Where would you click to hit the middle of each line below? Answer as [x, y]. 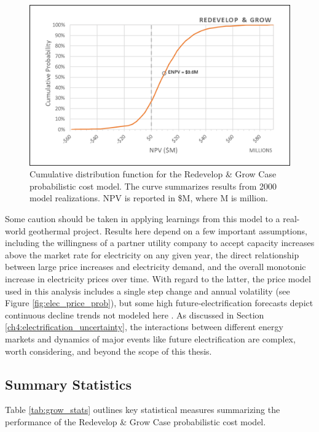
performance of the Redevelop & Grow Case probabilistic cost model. [136, 421]
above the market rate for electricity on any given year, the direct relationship [152, 254]
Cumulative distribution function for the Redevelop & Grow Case [153, 174]
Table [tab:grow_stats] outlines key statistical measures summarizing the [143, 410]
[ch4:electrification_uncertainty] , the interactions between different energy [144, 327]
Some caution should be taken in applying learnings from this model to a [143, 219]
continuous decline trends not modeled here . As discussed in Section [135, 314]
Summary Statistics [69, 384]
